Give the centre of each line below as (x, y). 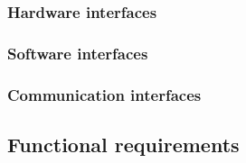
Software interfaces (78, 53)
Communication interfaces (104, 94)
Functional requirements (123, 144)
